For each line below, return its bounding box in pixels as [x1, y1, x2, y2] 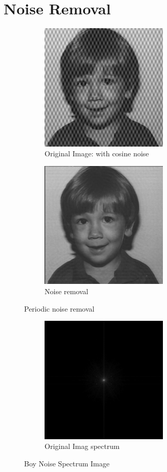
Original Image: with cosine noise [45, 148, 149, 159]
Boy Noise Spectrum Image [24, 458, 110, 468]
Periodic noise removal [24, 303, 95, 314]
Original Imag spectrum [45, 441, 120, 452]
